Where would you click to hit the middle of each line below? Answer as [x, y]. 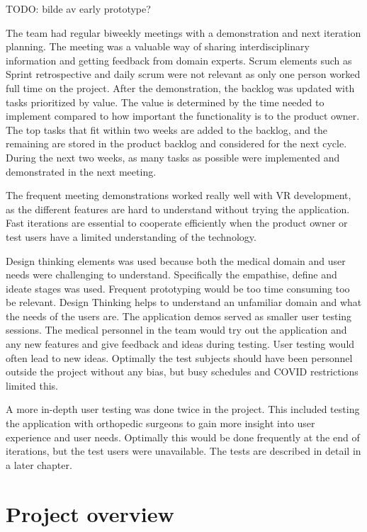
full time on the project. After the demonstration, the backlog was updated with [180, 87]
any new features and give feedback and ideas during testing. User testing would [180, 344]
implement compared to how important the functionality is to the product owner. [183, 116]
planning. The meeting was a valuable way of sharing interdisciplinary [158, 46]
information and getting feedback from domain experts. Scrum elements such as [179, 60]
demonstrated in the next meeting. [81, 171]
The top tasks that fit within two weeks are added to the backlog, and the [167, 129]
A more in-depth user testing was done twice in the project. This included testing [183, 409]
